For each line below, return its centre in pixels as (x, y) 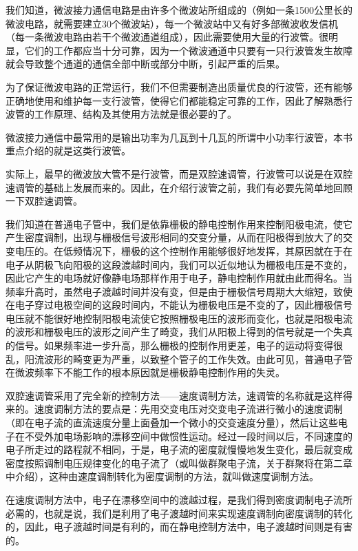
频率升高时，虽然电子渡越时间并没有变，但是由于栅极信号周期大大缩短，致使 (179, 291)
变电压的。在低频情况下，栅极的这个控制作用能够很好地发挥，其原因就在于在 (179, 250)
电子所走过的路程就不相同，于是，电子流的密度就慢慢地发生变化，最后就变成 (179, 449)
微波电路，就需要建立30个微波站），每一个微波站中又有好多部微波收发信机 (172, 23)
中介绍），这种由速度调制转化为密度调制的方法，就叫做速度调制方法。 (162, 476)
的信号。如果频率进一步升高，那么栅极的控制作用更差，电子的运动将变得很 (174, 345)
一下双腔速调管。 (44, 201)
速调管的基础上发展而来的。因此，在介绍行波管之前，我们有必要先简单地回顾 (179, 187)
